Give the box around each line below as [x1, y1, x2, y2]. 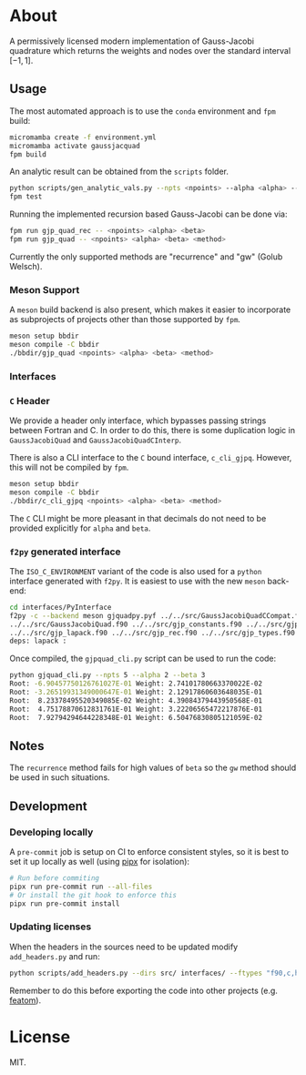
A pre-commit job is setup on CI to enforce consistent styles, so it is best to [9, 847, 290, 857]
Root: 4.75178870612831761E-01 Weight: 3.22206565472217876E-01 [9, 705, 262, 714]
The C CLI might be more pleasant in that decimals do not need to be [9, 512, 267, 523]
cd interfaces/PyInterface [9, 603, 112, 612]
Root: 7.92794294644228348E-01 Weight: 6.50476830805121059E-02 [9, 713, 262, 722]
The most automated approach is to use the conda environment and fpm [9, 106, 276, 117]
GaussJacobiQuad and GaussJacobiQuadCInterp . [9, 434, 182, 446]
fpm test [9, 192, 43, 201]
